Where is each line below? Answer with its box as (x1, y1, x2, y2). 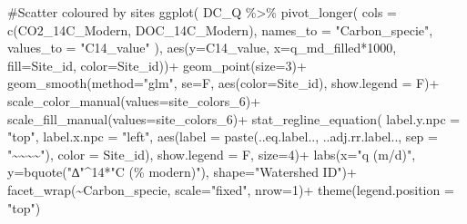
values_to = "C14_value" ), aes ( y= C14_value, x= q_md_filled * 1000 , (7, 38, 397, 57)
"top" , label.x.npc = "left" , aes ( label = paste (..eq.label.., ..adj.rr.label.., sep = (7, 127, 438, 146)
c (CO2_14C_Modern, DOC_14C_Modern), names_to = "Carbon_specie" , (7, 20, 433, 39)
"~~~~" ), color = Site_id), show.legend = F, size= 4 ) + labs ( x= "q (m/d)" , (7, 144, 416, 163)
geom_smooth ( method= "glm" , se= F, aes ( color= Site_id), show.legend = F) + (7, 73, 440, 93)
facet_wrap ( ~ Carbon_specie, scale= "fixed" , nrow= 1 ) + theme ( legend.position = (7, 180, 454, 199)
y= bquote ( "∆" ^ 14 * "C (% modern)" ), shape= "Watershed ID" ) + (7, 162, 357, 181)
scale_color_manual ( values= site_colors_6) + (7, 91, 261, 110)
